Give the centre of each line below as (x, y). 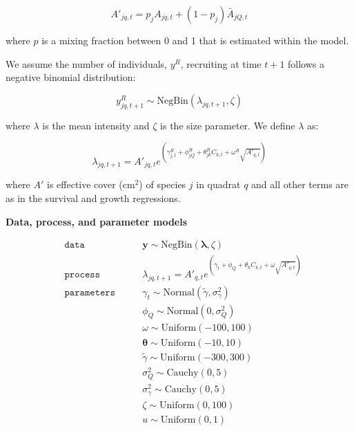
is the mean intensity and (96, 125)
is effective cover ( (85, 184)
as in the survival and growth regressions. (93, 198)
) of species (163, 184)
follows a (306, 63)
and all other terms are (300, 184)
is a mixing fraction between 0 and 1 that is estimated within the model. (195, 40)
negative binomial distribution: (71, 77)
